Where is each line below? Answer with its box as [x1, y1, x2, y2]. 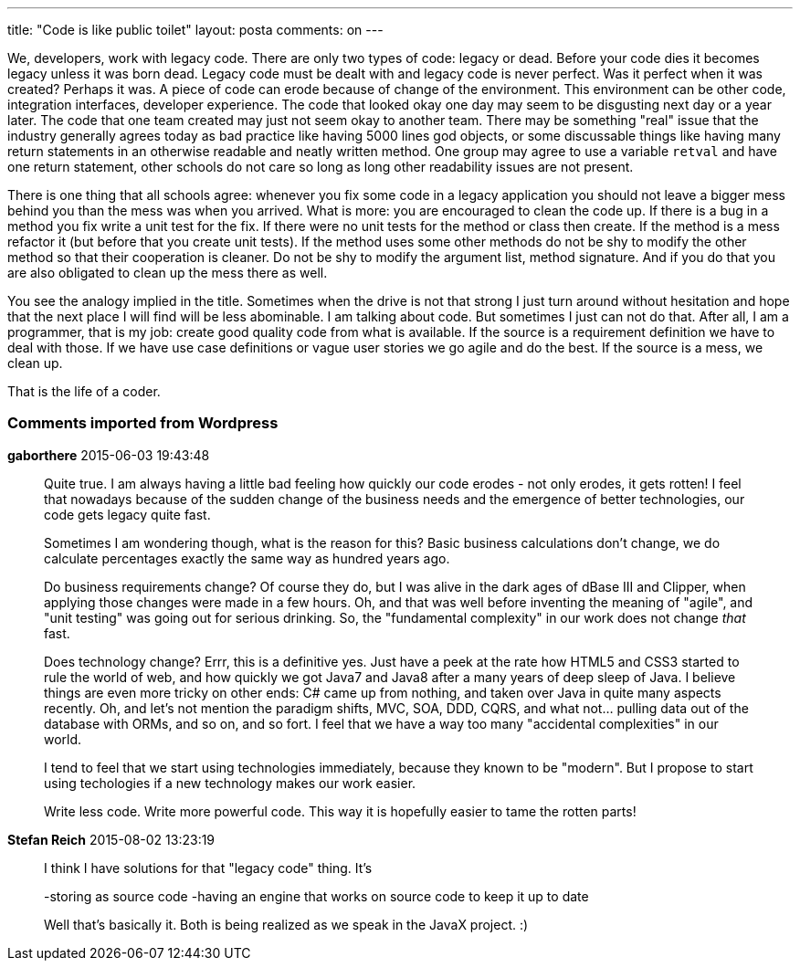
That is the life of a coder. [7, 384, 161, 399]
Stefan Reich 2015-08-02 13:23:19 [7, 831, 216, 847]
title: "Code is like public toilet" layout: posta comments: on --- [7, 22, 384, 37]
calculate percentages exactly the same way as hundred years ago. [44, 550, 450, 566]
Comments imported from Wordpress [7, 414, 279, 433]
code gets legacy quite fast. [44, 506, 211, 522]
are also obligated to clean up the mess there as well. [7, 265, 328, 280]
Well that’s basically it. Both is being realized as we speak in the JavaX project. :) [44, 916, 529, 932]
